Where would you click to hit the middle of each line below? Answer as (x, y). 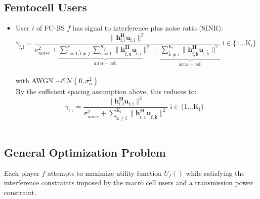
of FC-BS (50, 28)
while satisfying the (215, 173)
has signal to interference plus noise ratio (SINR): (148, 28)
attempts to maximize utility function (105, 173)
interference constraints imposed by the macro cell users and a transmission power (129, 182)
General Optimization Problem (85, 152)
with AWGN (35, 81)
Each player (22, 173)
